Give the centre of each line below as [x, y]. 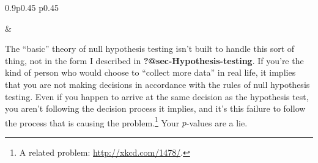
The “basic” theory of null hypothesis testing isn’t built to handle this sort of [150, 49]
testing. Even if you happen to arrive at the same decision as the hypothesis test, [157, 96]
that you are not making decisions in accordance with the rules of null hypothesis [157, 84]
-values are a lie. [217, 122]
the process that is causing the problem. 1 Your [92, 121]
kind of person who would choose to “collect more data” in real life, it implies [150, 72]
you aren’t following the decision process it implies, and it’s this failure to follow [155, 108]
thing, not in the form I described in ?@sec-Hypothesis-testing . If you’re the [154, 60]
